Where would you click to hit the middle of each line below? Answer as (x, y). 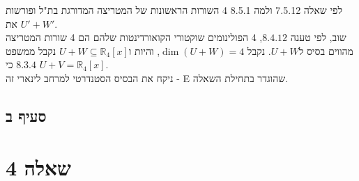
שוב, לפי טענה (318, 37)
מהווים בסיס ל (326, 50)
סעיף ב (26, 115)
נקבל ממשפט (31, 50)
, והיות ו (144, 50)
